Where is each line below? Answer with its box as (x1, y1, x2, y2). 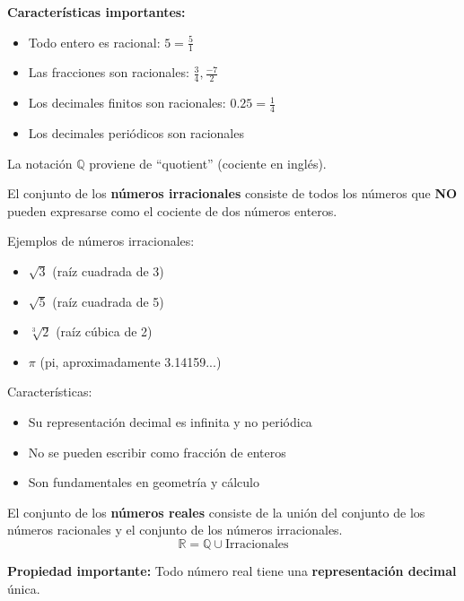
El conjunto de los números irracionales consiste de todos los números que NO (7, 184, 458, 203)
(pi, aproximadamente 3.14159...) (39, 352, 222, 370)
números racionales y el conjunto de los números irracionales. (7, 520, 343, 539)
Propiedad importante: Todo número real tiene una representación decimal (7, 561, 457, 579)
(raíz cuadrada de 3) (52, 262, 164, 281)
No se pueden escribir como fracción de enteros (28, 442, 286, 461)
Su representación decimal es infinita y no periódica (28, 413, 312, 431)
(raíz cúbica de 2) (56, 322, 153, 341)
